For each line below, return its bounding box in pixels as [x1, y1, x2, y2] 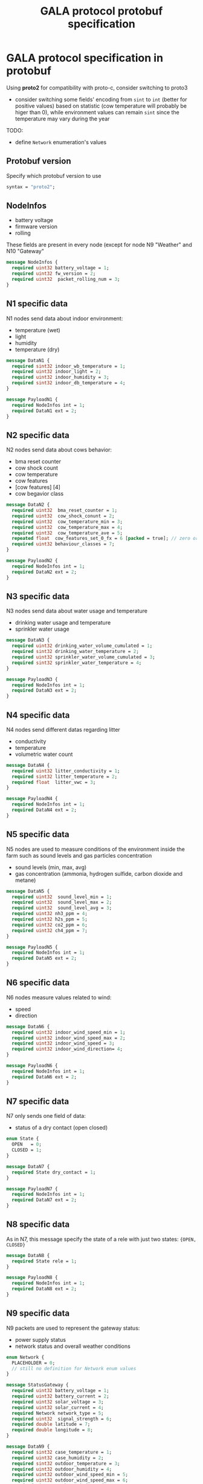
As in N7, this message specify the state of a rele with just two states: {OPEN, [6, 1235, 196, 1243]
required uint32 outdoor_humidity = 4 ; [11, 1466, 112, 1472]
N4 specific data [6, 710, 70, 720]
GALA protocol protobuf [40, 4, 163, 18]
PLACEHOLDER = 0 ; [11, 1360, 56, 1366]
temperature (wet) [14, 326, 60, 333]
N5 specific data [6, 829, 69, 839]
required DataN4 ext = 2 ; [11, 807, 77, 813]
